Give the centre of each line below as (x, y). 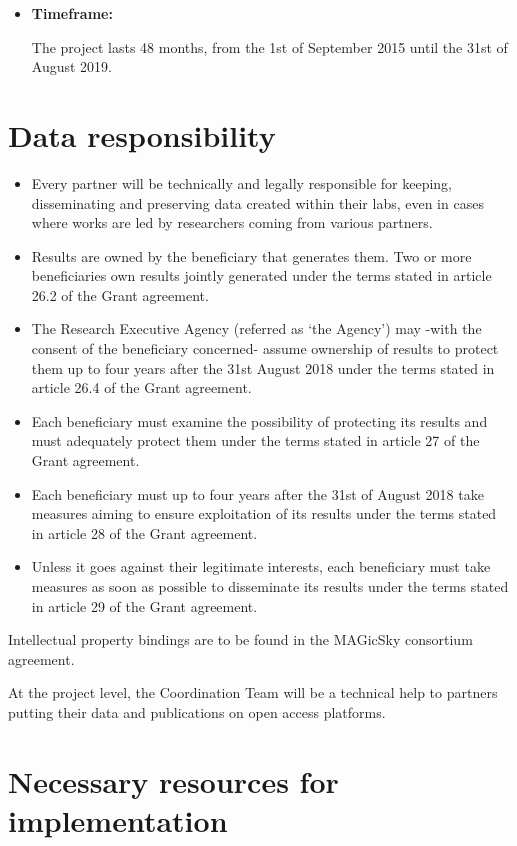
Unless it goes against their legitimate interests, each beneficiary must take (261, 566)
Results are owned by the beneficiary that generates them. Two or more (251, 255)
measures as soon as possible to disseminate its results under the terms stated (270, 586)
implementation (118, 819)
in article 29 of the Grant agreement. (144, 605)
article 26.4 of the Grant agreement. (141, 387)
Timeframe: (72, 13)
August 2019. (71, 66)
